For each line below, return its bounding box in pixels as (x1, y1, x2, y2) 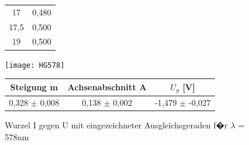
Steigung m (10, 81, 58, 93)
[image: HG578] (5, 61, 65, 70)
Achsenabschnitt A (67, 81, 147, 93)
